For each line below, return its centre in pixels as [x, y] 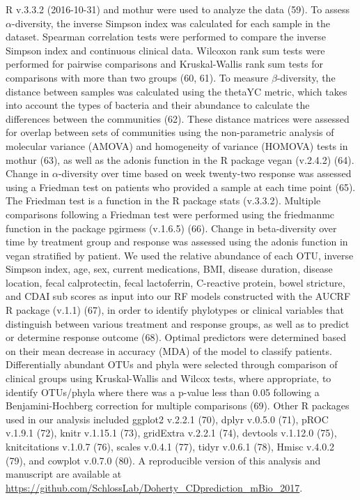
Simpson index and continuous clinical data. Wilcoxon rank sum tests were [165, 50]
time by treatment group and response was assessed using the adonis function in [177, 242]
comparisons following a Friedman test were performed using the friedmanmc [170, 214]
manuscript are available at [64, 474]
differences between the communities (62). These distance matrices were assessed [178, 118]
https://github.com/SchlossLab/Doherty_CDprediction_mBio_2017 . [154, 487]
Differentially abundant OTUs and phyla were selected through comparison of [172, 364]
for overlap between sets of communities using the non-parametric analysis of [170, 132]
